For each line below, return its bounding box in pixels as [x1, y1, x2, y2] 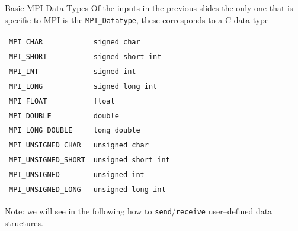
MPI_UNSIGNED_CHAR [9, 141, 81, 150]
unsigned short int [93, 156, 170, 165]
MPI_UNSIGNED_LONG [9, 185, 81, 194]
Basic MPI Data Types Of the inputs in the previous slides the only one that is [5, 2, 293, 14]
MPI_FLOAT [9, 97, 47, 105]
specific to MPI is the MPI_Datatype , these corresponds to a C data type [5, 13, 269, 25]
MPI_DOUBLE [9, 111, 52, 120]
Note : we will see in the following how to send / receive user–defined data [5, 205, 273, 217]
